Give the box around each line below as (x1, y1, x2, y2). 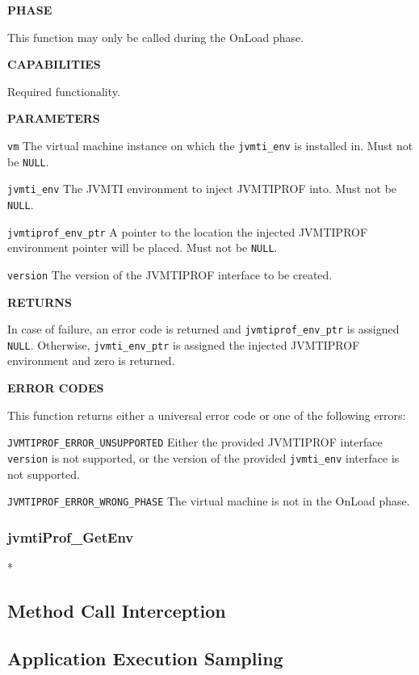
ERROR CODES (7, 379, 104, 396)
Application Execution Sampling (7, 645, 283, 670)
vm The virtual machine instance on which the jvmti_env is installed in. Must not (7, 136, 413, 153)
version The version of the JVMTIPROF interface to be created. (7, 266, 333, 283)
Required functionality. (7, 82, 120, 99)
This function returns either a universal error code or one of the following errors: (7, 406, 406, 423)
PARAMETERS (7, 110, 100, 127)
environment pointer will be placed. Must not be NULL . (7, 239, 278, 256)
